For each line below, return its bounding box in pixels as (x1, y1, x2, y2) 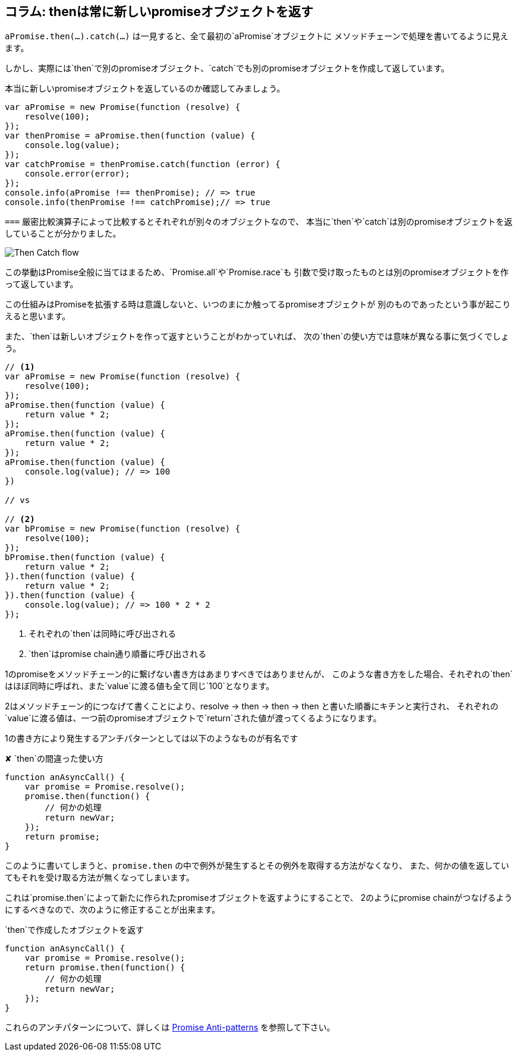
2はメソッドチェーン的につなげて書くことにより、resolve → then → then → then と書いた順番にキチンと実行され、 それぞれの (5, 701, 499, 712)
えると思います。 (5, 311, 71, 322)
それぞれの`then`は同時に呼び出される (29, 628, 176, 639)
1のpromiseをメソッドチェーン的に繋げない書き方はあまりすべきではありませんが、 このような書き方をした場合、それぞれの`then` (5, 669, 513, 680)
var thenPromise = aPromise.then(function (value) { (5, 131, 256, 141)
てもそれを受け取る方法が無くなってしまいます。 (5, 872, 194, 883)
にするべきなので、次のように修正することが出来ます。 (5, 904, 220, 915)
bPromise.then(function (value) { (5, 552, 165, 562)
